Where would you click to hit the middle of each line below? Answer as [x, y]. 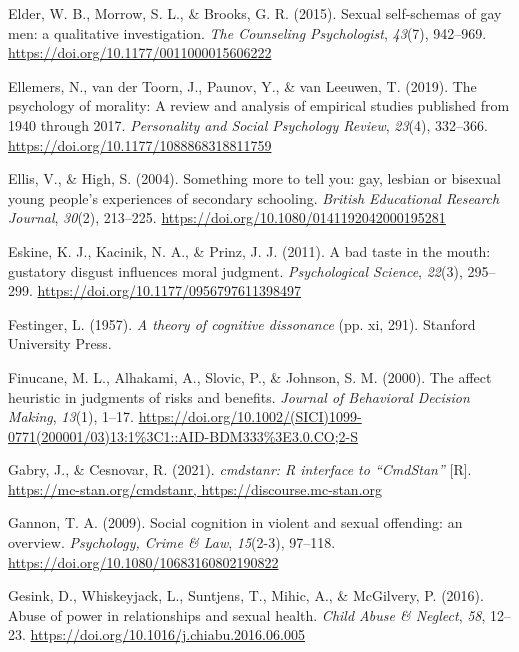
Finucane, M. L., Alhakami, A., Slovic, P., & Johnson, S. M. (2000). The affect [250, 376]
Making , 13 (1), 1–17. [71, 416]
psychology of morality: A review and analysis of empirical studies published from [259, 105]
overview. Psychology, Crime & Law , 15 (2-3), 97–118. [172, 542]
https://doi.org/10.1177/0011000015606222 [140, 52]
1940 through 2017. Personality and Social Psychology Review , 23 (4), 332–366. [248, 124]
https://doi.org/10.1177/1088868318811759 [140, 144]
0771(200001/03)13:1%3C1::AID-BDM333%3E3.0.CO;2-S [183, 435]
